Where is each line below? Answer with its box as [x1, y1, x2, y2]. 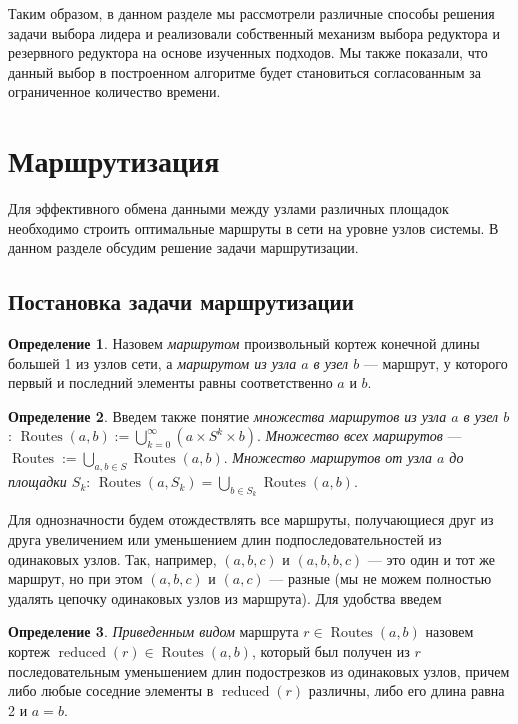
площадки [8, 471, 67, 492]
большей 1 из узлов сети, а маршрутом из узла [8, 352, 297, 373]
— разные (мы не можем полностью [269, 568, 492, 589]
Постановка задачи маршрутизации [8, 286, 354, 317]
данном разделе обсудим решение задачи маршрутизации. [8, 237, 359, 258]
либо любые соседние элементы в [8, 680, 214, 701]
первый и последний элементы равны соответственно [8, 372, 333, 393]
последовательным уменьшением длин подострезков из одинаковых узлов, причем [8, 660, 510, 681]
